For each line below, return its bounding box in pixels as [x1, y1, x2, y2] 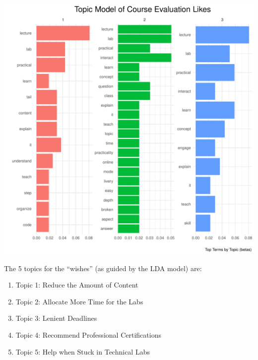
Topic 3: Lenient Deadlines [15, 313, 97, 323]
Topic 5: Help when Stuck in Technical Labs [15, 346, 150, 357]
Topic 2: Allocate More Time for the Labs [15, 296, 143, 306]
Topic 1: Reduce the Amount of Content [15, 280, 138, 290]
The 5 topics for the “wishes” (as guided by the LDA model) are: [4, 263, 202, 273]
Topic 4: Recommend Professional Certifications [15, 329, 161, 340]
